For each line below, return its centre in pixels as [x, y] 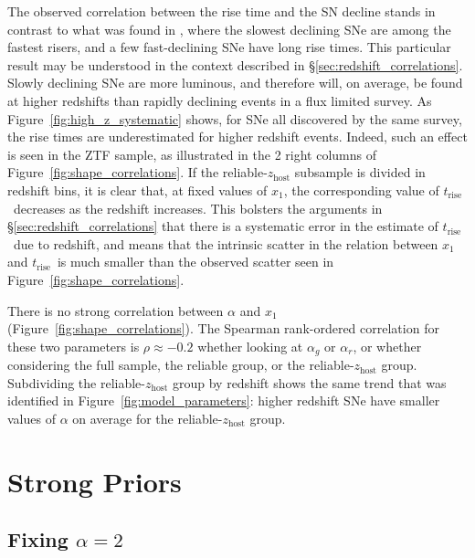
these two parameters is [74, 346]
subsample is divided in [360, 172]
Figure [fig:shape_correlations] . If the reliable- [137, 172]
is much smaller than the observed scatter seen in [195, 262]
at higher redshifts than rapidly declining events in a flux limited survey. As [220, 100]
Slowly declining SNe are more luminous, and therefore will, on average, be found [235, 83]
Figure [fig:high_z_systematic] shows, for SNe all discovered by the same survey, [235, 118]
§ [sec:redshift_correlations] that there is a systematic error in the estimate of [223, 226]
